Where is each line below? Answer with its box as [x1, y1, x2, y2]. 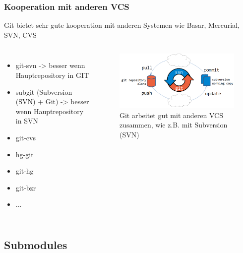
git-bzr [15, 182, 36, 192]
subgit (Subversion [15, 86, 72, 97]
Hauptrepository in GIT [15, 70, 89, 80]
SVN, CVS [4, 29, 37, 40]
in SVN [15, 116, 38, 126]
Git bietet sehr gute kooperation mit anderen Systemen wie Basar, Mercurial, [4, 20, 240, 30]
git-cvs [15, 132, 36, 142]
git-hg [15, 166, 34, 176]
